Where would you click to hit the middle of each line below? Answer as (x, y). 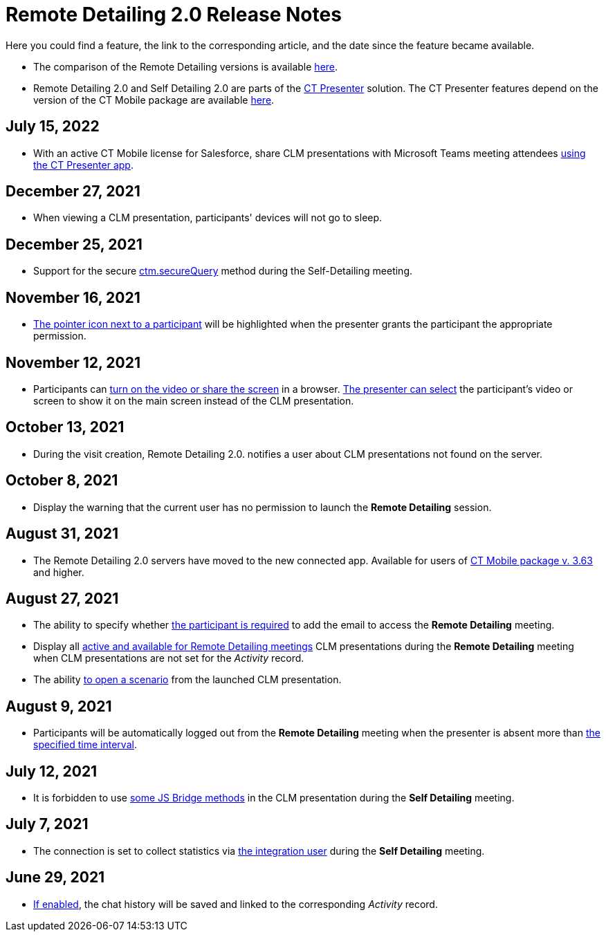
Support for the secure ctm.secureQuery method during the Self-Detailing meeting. (223, 271)
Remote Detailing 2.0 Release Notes (174, 15)
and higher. (59, 572)
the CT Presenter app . (83, 165)
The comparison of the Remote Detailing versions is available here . (186, 66)
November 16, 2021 (73, 297)
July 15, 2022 (53, 127)
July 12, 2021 (52, 771)
